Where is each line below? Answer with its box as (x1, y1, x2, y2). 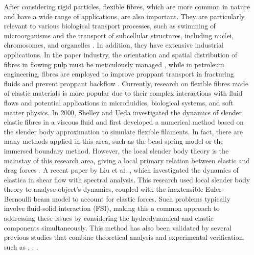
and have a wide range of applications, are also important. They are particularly (4, 11, 245, 21)
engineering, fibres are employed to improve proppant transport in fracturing (4, 69, 234, 79)
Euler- (205, 184, 224, 194)
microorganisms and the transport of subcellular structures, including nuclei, (4, 30, 234, 40)
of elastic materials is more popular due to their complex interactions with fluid (4, 88, 243, 98)
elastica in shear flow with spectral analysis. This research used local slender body (4, 174, 250, 184)
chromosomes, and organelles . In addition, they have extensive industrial (4, 40, 224, 50)
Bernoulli (4, 193, 31, 204)
